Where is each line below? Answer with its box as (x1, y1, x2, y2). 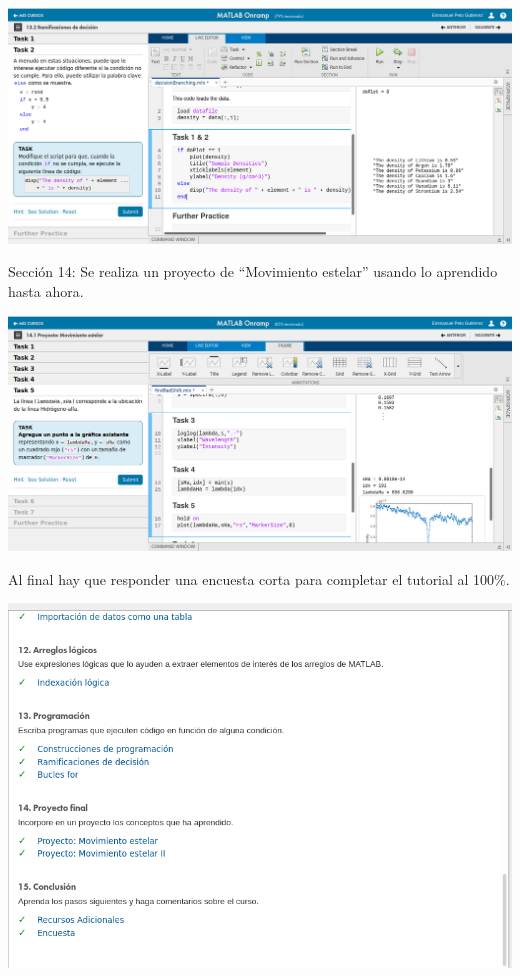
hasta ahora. (8, 280, 84, 301)
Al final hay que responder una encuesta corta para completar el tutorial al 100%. (8, 568, 510, 589)
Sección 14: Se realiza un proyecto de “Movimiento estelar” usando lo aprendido (8, 261, 498, 282)
